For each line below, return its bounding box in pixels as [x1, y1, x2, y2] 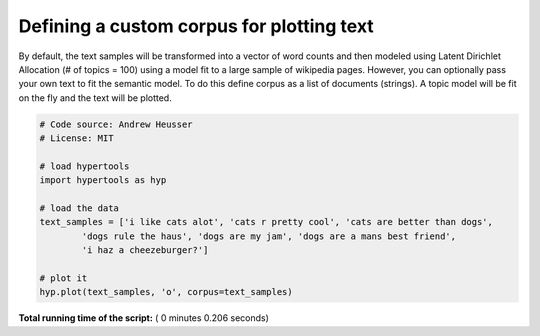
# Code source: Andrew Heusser [39, 118, 194, 130]
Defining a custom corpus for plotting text [18, 15, 374, 37]
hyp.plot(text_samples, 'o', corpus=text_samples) [39, 286, 294, 298]
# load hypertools [39, 160, 130, 172]
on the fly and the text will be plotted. [18, 91, 172, 104]
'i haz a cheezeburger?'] [81, 245, 209, 256]
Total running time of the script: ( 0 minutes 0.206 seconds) [18, 312, 270, 324]
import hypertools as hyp [39, 175, 167, 186]
